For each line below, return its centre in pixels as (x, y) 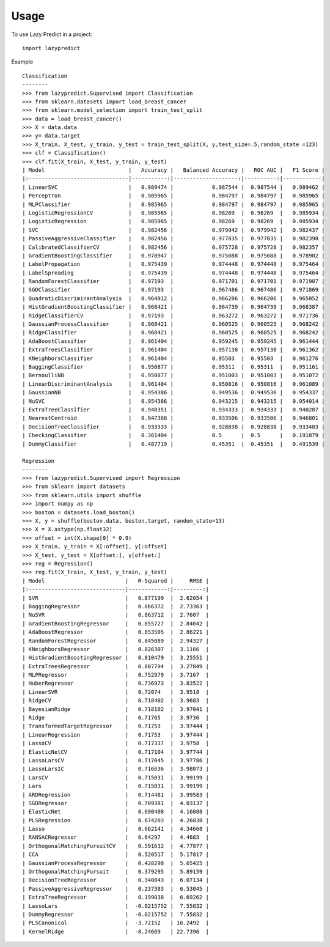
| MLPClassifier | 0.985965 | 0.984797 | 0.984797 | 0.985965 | (174, 204)
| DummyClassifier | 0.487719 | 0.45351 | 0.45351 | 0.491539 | (174, 444)
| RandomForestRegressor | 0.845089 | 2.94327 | (116, 641)
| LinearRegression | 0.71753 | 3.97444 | (116, 735)
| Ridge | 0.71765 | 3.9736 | (116, 718)
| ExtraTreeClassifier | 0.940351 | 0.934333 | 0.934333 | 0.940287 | (174, 409)
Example (22, 62)
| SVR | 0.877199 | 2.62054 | (116, 598)
